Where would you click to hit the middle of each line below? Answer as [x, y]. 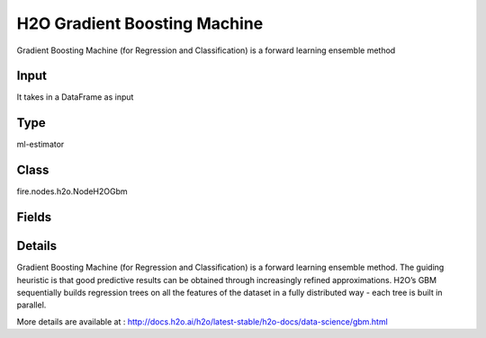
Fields [34, 217]
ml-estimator [40, 145]
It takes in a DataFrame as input [75, 97]
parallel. [31, 305]
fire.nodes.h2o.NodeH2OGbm [72, 191]
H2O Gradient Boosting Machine [140, 23]
